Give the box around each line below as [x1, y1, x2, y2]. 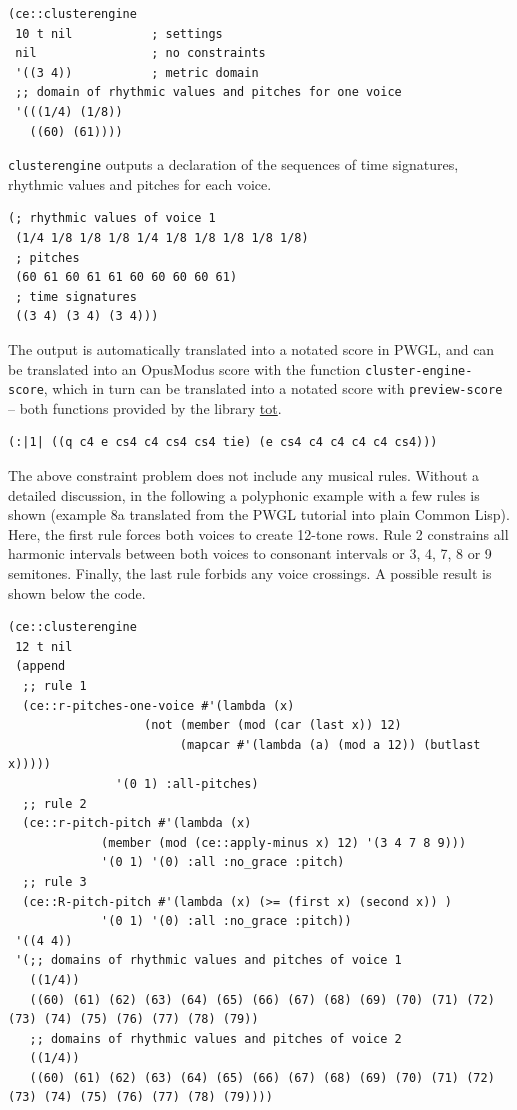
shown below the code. [8, 582, 146, 603]
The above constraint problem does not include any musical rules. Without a [8, 465, 479, 486]
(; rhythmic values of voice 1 [8, 211, 216, 226]
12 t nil [15, 639, 73, 654]
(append [15, 659, 66, 674]
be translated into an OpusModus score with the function [8, 358, 361, 379]
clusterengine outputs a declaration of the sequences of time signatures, [8, 154, 459, 175]
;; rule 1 [22, 679, 87, 693]
